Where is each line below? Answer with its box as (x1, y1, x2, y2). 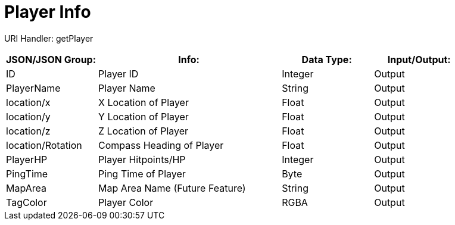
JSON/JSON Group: (6, 53, 96, 65)
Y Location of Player (98, 110, 189, 123)
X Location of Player (98, 96, 189, 108)
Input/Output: (387, 53, 451, 65)
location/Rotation (6, 139, 82, 151)
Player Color (98, 196, 154, 208)
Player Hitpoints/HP (98, 153, 186, 165)
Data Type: (301, 53, 352, 65)
